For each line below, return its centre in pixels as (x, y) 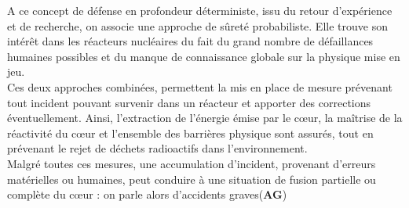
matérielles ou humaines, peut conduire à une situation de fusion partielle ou (192, 179)
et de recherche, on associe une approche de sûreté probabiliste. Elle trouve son (197, 25)
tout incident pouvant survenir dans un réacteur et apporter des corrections (189, 102)
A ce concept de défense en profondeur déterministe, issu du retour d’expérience (200, 10)
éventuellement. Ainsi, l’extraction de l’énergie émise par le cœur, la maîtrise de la (205, 118)
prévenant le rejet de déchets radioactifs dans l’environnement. (157, 148)
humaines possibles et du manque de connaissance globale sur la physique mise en (204, 56)
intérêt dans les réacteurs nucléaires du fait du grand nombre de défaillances (190, 41)
